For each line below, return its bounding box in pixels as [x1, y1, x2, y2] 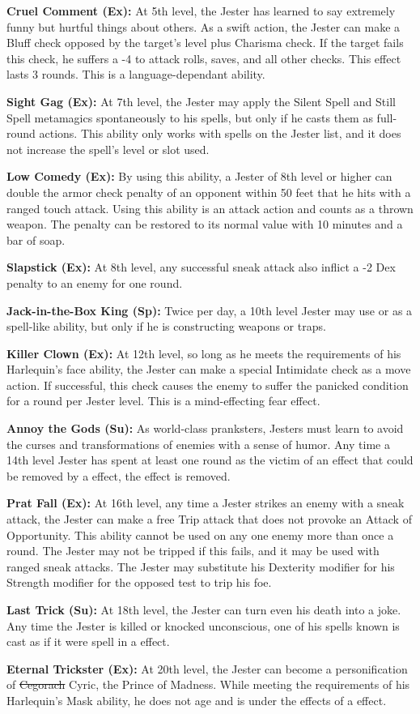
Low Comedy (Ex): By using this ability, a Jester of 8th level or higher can [6, 168, 392, 185]
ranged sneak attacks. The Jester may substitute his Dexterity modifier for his [6, 558, 395, 575]
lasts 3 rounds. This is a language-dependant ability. [6, 66, 265, 83]
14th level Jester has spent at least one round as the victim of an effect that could [6, 451, 414, 468]
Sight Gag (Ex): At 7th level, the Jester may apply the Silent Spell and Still [6, 92, 396, 109]
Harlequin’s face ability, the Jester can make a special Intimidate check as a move [6, 361, 411, 378]
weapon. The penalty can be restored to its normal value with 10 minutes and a [6, 216, 403, 233]
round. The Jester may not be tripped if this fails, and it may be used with [6, 542, 380, 559]
